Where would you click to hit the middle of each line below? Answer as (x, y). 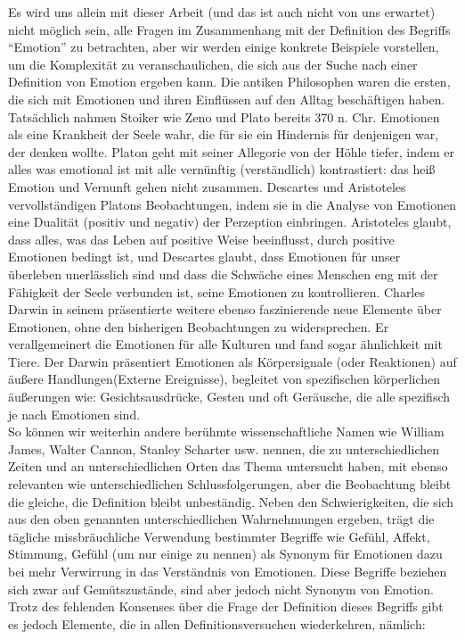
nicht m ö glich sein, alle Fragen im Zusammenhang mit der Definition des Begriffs (229, 29)
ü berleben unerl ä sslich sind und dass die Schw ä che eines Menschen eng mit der (223, 274)
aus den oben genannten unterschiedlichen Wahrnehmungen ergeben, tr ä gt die (221, 519)
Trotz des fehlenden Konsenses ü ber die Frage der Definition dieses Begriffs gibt (226, 606)
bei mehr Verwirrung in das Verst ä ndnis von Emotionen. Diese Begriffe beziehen (228, 571)
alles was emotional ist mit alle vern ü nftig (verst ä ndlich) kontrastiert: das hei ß (222, 169)
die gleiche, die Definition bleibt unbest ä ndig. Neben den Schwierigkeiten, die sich (231, 501)
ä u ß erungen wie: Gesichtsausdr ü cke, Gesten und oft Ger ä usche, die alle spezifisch (229, 397)
